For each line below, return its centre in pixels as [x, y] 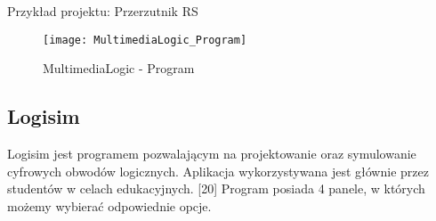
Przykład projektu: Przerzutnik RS [103, 11]
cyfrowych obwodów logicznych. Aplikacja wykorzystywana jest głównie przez [218, 171]
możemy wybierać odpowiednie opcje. [109, 205]
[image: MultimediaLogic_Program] [145, 40]
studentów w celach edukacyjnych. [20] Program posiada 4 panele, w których [216, 188]
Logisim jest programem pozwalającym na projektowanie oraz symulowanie [212, 154]
